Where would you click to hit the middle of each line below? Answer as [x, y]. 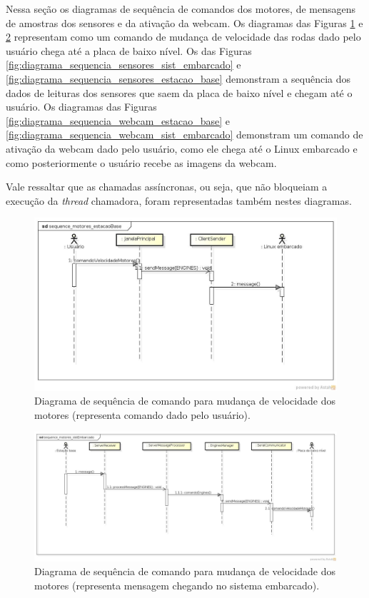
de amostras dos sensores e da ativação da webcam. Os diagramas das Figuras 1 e [184, 22]
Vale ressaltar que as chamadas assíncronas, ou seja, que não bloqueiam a [167, 187]
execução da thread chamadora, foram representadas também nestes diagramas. [179, 200]
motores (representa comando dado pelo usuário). [142, 414]
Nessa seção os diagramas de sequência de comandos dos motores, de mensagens [181, 9]
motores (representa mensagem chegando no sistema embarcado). [177, 585]
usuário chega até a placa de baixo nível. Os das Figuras [129, 50]
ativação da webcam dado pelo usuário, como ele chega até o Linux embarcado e [182, 148]
